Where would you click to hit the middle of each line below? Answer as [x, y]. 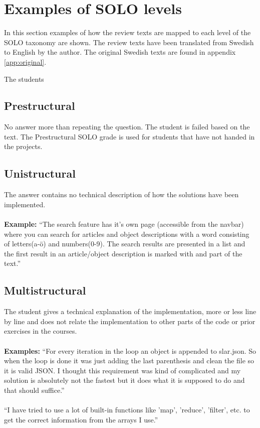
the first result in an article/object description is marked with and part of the [123, 253]
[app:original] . [25, 61]
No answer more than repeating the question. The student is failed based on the [127, 127]
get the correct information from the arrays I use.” [81, 419]
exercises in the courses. [41, 331]
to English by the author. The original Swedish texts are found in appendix [120, 52]
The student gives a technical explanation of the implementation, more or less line [130, 311]
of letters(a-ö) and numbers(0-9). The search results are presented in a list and [125, 244]
